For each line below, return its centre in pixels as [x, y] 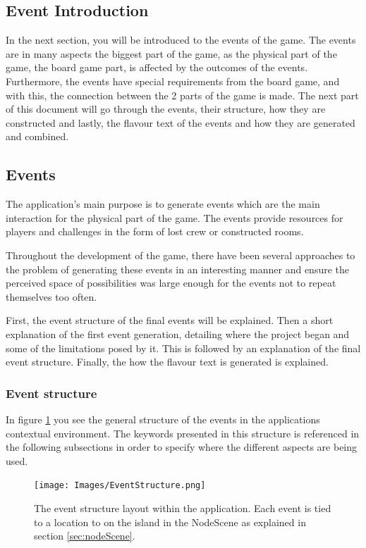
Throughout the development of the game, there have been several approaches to [181, 255]
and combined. [37, 136]
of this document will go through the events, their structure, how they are [166, 109]
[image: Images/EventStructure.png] [120, 486]
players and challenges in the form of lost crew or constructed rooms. [155, 231]
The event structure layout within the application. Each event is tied [183, 507]
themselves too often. [51, 296]
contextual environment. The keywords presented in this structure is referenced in [183, 433]
